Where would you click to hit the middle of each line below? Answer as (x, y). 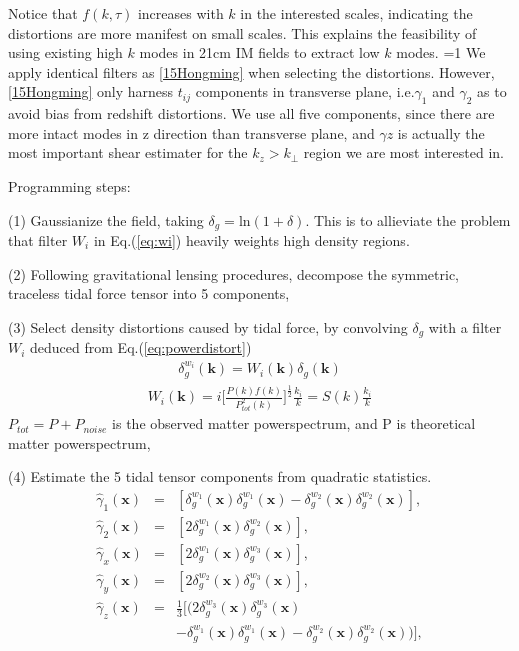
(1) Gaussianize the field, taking (106, 219)
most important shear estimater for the (128, 152)
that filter (38, 240)
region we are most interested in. (403, 152)
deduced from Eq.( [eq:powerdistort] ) (141, 347)
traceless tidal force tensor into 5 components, (149, 293)
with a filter (465, 326)
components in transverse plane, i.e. (305, 91)
